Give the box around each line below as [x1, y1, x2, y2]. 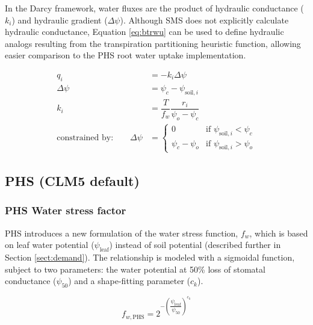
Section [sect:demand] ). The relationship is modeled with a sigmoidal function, [5, 251, 295, 264]
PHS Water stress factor [5, 203, 126, 218]
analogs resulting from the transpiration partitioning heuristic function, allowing [5, 37, 301, 49]
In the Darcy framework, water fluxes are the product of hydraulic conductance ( [5, 2, 304, 14]
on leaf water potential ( [5, 238, 95, 251]
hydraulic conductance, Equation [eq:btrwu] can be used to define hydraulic [5, 25, 284, 38]
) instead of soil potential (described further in [109, 238, 281, 251]
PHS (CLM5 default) [5, 172, 140, 190]
